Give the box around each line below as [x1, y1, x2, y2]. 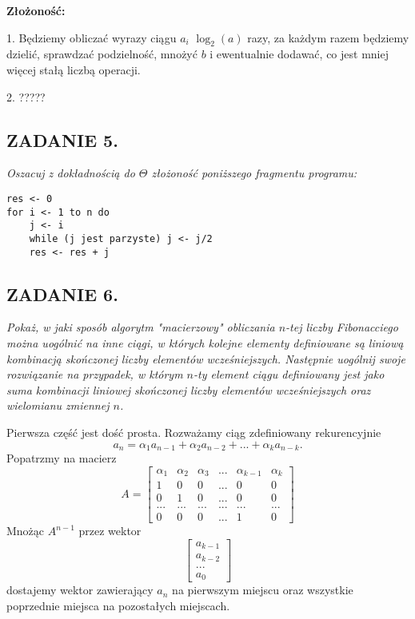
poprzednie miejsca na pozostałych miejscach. [6, 597, 230, 613]
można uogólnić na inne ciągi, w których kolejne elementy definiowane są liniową [6, 335, 404, 351]
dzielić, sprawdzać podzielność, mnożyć [6, 46, 198, 62]
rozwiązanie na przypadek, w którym [6, 366, 183, 383]
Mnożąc [6, 522, 45, 539]
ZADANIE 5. [6, 127, 118, 152]
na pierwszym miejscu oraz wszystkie [172, 581, 353, 598]
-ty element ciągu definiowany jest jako [194, 366, 385, 383]
